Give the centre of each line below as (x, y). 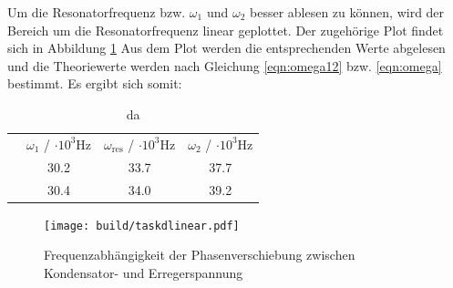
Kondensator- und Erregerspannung (144, 272)
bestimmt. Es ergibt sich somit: (95, 83)
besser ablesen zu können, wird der (347, 12)
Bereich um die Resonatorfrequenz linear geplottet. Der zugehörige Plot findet (226, 30)
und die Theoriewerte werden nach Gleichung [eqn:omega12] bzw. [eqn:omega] (225, 65)
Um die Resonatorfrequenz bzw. (97, 12)
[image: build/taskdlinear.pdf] (142, 226)
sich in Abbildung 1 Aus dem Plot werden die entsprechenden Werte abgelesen (226, 48)
